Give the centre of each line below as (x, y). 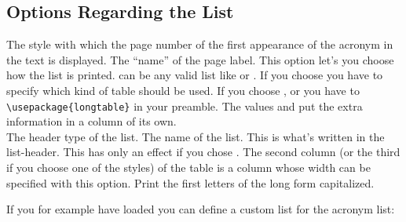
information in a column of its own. (91, 121)
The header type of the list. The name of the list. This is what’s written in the (196, 136)
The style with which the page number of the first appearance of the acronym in (200, 44)
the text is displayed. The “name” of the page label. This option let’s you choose (200, 59)
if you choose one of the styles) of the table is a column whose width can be (188, 167)
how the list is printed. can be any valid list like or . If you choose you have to (195, 75)
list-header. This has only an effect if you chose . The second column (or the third (203, 152)
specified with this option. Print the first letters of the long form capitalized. (190, 182)
